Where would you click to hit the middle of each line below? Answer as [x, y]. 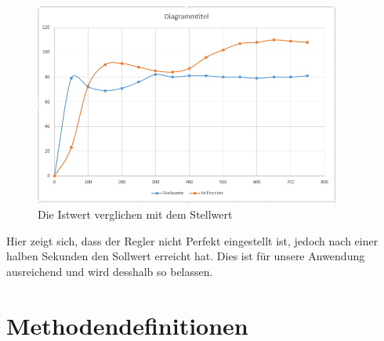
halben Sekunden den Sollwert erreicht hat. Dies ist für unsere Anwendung [186, 256]
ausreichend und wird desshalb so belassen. [110, 271]
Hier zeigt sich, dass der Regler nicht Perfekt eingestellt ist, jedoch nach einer [192, 240]
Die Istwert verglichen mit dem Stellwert [135, 214]
